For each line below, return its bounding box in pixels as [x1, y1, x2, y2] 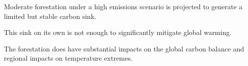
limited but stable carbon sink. [4, 11, 97, 21]
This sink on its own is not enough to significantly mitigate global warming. [4, 27, 232, 37]
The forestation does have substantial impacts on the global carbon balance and [4, 43, 245, 53]
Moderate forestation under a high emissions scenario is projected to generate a [4, 1, 243, 11]
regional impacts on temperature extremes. [4, 53, 133, 63]
